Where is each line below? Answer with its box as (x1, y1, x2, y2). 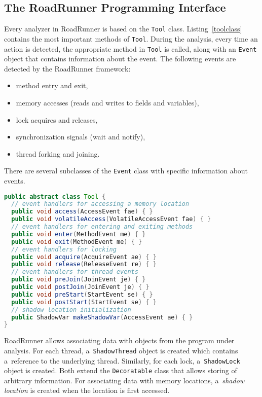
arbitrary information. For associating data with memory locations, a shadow (4, 375, 245, 385)
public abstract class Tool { (4, 193, 106, 200)
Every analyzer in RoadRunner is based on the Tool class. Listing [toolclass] (4, 23, 242, 34)
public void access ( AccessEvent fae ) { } (11, 208, 153, 215)
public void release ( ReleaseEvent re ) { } (11, 261, 157, 268)
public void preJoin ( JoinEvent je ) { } (11, 276, 146, 283)
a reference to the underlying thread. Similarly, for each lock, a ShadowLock (4, 355, 240, 366)
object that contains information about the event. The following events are (4, 53, 236, 64)
